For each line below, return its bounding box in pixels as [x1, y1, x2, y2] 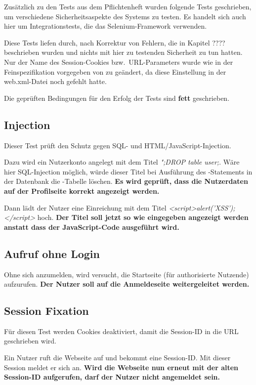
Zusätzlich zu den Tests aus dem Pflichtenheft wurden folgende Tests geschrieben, [4, 1, 252, 11]
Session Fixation [4, 303, 89, 318]
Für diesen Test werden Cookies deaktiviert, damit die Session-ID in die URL [4, 326, 239, 336]
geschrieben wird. [4, 336, 56, 346]
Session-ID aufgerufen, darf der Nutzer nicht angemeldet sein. [4, 372, 220, 382]
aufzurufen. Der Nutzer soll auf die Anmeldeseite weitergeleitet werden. [4, 279, 250, 289]
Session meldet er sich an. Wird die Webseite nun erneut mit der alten [4, 362, 239, 372]
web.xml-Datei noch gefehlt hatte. [4, 76, 107, 86]
